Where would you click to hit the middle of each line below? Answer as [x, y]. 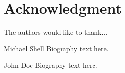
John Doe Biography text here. [51, 65]
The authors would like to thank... [56, 32]
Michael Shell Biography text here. [56, 48]
